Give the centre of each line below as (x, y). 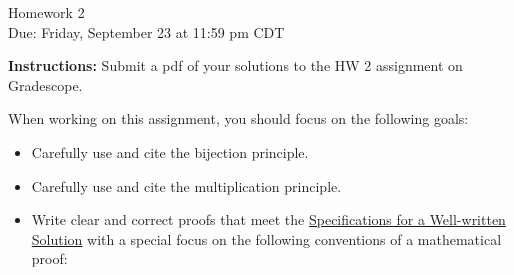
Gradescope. (45, 84)
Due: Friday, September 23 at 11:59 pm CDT (146, 31)
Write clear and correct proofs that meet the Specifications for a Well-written (268, 219)
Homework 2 (46, 12)
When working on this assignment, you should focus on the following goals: (238, 118)
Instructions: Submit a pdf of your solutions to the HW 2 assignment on (235, 65)
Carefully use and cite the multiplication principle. (186, 185)
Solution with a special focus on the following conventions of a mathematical (266, 238)
